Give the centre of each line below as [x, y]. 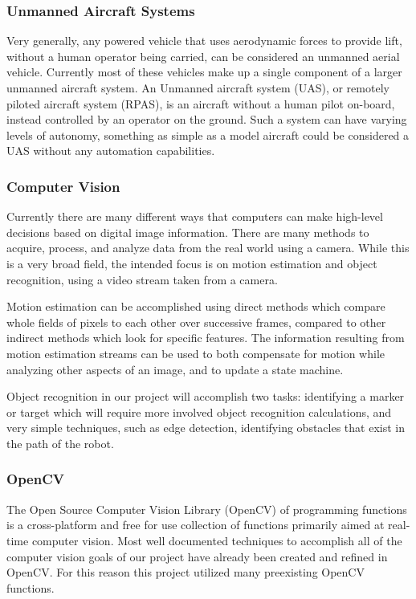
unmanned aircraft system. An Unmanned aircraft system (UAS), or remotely [198, 88]
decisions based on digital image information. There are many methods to [188, 232]
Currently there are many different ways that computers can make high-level [195, 216]
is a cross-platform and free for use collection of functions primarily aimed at [196, 525]
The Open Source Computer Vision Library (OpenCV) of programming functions [207, 509]
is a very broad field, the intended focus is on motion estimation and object [192, 263]
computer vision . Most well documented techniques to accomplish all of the [217, 540]
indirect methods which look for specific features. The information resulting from [206, 338]
